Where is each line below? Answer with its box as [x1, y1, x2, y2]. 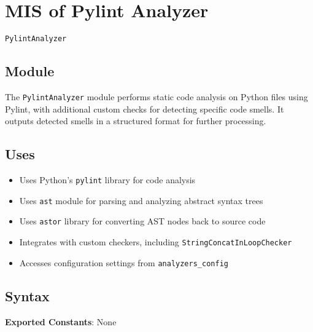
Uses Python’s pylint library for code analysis [19, 173, 196, 186]
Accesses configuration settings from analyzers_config [19, 256, 228, 269]
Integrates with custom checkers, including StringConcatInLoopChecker [19, 235, 292, 248]
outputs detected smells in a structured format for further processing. [5, 114, 266, 127]
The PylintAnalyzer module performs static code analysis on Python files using [5, 90, 308, 103]
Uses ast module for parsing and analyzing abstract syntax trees [19, 194, 263, 207]
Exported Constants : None [5, 315, 117, 328]
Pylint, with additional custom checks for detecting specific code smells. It [5, 102, 284, 115]
